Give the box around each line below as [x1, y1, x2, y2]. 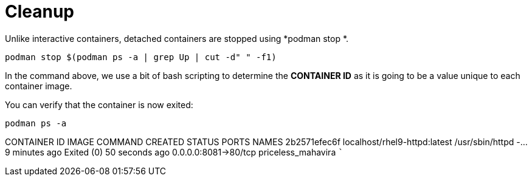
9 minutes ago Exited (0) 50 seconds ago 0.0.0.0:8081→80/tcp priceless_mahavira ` [5, 146, 344, 157]
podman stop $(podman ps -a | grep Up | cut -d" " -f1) [5, 52, 277, 62]
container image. [5, 80, 72, 91]
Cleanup [5, 1, 75, 22]
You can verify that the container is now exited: [5, 99, 193, 110]
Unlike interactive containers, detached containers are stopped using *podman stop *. [5, 33, 349, 44]
